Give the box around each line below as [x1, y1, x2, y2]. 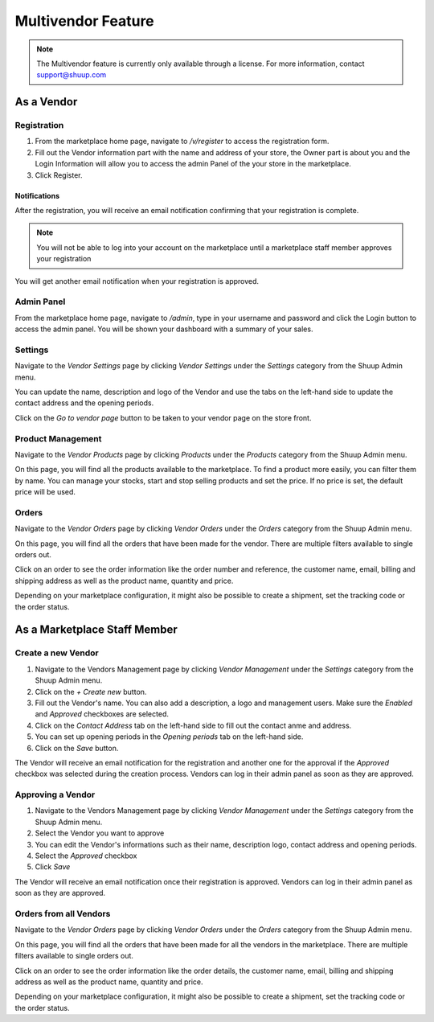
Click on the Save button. [35, 743, 119, 753]
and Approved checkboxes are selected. [35, 709, 169, 719]
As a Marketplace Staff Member [14, 623, 178, 637]
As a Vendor [14, 95, 78, 109]
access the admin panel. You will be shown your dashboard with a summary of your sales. [14, 324, 313, 334]
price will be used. [14, 487, 76, 497]
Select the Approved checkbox [35, 851, 137, 860]
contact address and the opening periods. [14, 398, 154, 408]
